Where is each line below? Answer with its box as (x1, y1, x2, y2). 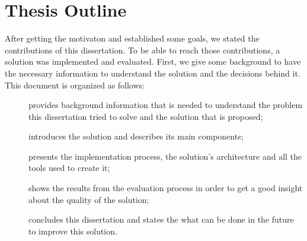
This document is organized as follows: (5, 78, 145, 91)
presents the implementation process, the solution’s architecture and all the (28, 150, 302, 162)
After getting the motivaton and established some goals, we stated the (5, 32, 260, 45)
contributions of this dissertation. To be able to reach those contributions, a (5, 43, 280, 56)
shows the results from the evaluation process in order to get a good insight (28, 182, 303, 194)
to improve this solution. (28, 224, 117, 237)
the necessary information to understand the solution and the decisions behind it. (5, 66, 300, 79)
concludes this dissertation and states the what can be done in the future (28, 213, 294, 226)
